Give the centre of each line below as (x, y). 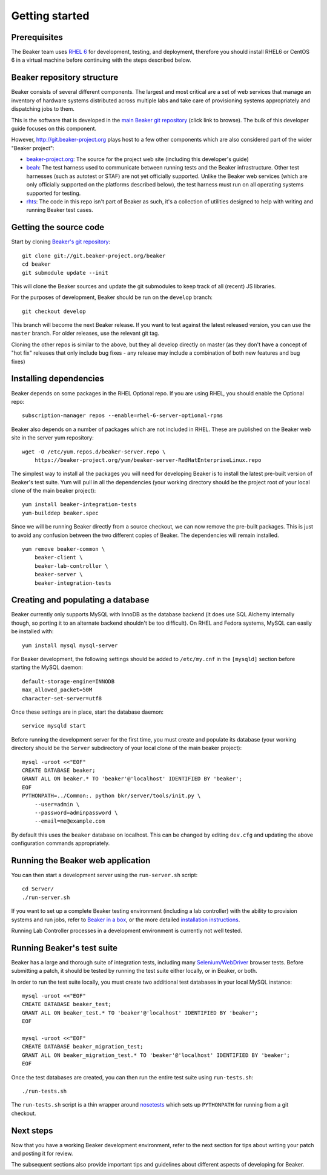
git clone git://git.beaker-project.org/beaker (94, 255)
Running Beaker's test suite (64, 948)
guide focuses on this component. (54, 128)
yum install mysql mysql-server (70, 645)
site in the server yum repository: (52, 438)
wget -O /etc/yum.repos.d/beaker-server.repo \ (94, 452)
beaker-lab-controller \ (71, 566)
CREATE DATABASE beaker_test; (67, 1004)
